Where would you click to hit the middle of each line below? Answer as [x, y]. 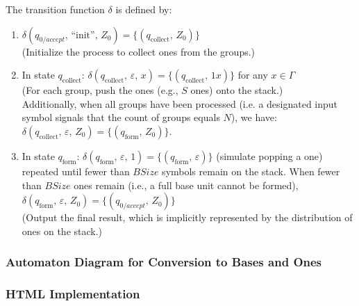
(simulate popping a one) [269, 155]
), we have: [254, 117]
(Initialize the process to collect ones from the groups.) [139, 51]
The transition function [55, 9]
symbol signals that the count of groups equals [121, 117]
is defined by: [144, 9]
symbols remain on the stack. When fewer [251, 171]
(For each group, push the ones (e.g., [100, 90]
